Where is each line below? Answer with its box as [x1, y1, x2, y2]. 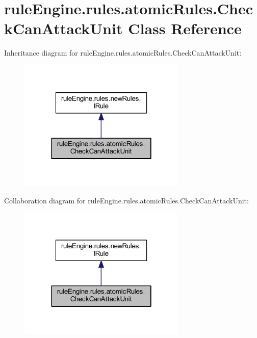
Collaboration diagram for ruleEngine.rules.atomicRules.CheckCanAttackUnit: [4, 195, 249, 205]
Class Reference [128, 18, 242, 39]
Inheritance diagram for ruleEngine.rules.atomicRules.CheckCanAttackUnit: [4, 47, 242, 58]
